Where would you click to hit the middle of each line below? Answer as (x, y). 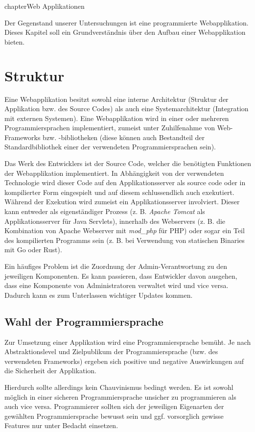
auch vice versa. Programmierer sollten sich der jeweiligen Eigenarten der (114, 406)
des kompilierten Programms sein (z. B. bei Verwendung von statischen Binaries (125, 240)
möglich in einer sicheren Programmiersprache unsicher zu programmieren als (120, 396)
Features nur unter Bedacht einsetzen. (61, 425)
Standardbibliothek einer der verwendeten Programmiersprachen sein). (110, 147)
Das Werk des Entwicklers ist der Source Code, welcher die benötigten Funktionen (128, 163)
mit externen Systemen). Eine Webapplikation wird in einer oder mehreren (117, 118)
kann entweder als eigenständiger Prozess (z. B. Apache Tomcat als (105, 211)
